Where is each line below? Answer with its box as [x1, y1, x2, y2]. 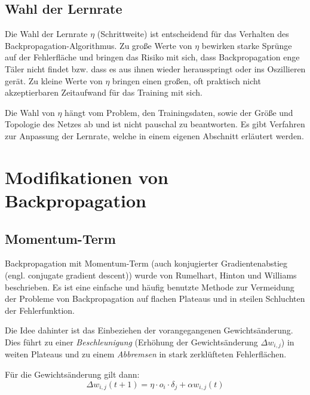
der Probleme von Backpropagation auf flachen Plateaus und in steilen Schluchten [5, 292, 305, 305]
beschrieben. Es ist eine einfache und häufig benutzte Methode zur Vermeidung [5, 280, 294, 293]
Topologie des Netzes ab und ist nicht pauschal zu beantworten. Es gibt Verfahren [5, 118, 305, 130]
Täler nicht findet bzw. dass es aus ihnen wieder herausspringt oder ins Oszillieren [5, 62, 306, 75]
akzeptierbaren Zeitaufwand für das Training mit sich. [5, 86, 202, 99]
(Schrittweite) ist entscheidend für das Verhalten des [97, 27, 289, 40]
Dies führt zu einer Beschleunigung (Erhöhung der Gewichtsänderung [5, 335, 258, 348]
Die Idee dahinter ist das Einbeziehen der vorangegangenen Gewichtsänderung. [5, 324, 293, 336]
